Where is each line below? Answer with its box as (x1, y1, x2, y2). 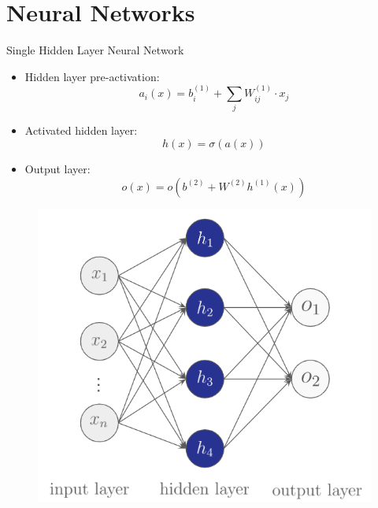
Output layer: (24, 161, 91, 177)
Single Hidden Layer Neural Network (6, 42, 184, 58)
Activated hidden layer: (24, 122, 138, 139)
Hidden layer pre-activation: (24, 68, 160, 84)
